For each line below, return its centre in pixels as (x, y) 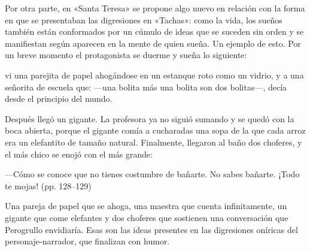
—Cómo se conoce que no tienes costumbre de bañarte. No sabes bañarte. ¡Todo (152, 174)
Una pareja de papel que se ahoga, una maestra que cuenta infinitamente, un (146, 206)
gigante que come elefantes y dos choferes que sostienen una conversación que (147, 217)
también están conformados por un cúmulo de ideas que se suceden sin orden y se (154, 31)
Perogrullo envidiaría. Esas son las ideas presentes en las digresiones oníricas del (151, 229)
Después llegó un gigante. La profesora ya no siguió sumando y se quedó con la (150, 118)
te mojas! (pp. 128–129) (48, 185)
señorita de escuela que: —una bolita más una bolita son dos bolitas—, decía (146, 87)
